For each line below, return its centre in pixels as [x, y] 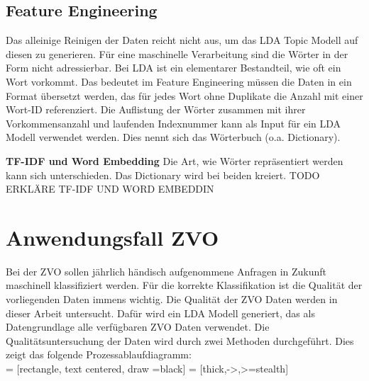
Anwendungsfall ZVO [112, 237]
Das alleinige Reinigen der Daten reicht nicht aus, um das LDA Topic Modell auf [182, 40]
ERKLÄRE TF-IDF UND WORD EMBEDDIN [110, 189]
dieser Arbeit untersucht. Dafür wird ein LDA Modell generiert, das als [160, 313]
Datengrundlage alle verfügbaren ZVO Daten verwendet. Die [138, 327]
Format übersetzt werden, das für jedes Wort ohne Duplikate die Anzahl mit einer [184, 95]
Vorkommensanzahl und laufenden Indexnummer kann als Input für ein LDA [174, 123]
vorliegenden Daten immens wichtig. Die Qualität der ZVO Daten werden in [172, 299]
